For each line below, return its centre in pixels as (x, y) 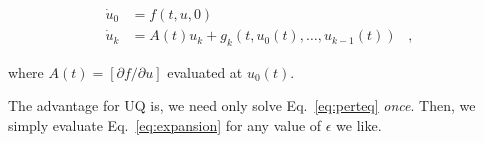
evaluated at (205, 71)
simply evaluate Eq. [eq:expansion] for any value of (165, 125)
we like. (359, 125)
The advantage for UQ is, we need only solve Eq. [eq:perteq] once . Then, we (242, 105)
